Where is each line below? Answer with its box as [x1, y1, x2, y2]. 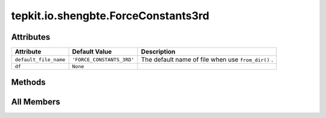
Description [141, 48, 176, 56]
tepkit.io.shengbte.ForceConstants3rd [11, 9, 209, 22]
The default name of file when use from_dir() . [141, 55, 273, 64]
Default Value [72, 48, 112, 56]
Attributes [11, 32, 51, 42]
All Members [11, 96, 60, 107]
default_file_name [14, 56, 66, 63]
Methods [11, 77, 46, 87]
